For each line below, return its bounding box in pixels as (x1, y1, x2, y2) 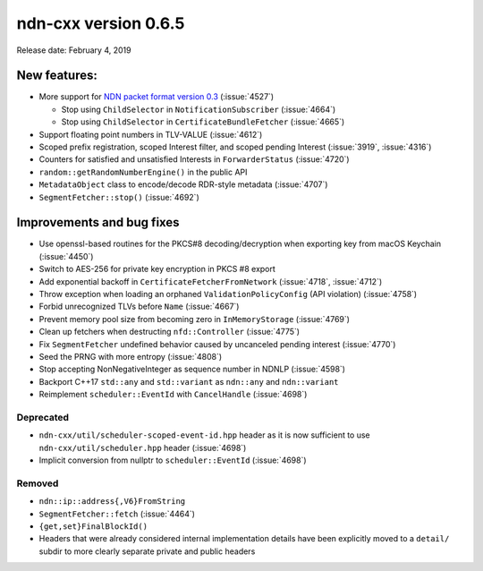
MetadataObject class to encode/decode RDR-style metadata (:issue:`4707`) (38, 179, 328, 190)
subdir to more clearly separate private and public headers (38, 546, 256, 557)
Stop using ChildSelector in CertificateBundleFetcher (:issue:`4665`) (61, 116, 345, 127)
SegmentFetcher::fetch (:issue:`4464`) (38, 508, 196, 519)
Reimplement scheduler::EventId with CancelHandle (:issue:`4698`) (38, 389, 308, 400)
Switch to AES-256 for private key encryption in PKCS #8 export (38, 264, 276, 275)
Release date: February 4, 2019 (16, 45, 131, 55)
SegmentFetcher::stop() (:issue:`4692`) (38, 192, 200, 202)
